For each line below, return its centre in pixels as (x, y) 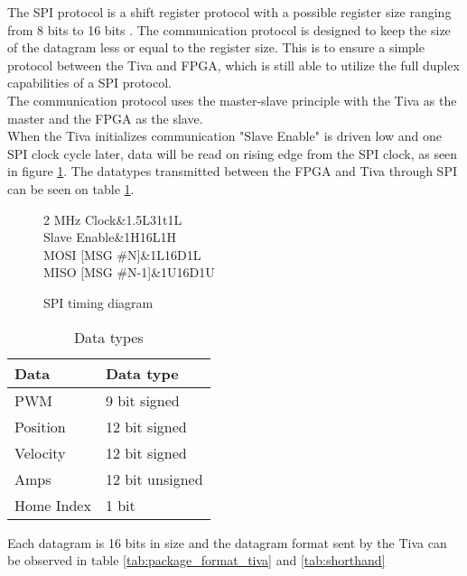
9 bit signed (142, 400)
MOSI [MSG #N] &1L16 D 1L (122, 254)
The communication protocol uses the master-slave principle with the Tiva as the (232, 100)
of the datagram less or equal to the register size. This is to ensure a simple (216, 47)
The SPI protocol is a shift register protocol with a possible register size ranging (229, 12)
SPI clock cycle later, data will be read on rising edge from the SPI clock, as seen (233, 153)
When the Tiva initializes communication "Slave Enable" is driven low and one (225, 136)
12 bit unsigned (154, 478)
